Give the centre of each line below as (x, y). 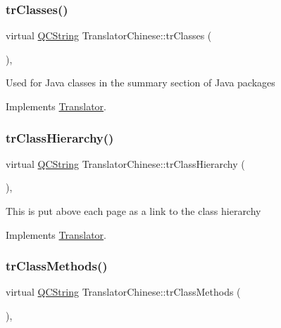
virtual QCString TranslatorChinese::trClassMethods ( (123, 292)
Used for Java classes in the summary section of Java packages (140, 83)
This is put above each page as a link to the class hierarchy (133, 211)
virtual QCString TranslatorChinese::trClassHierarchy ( (125, 163)
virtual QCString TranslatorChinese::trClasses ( (109, 35)
